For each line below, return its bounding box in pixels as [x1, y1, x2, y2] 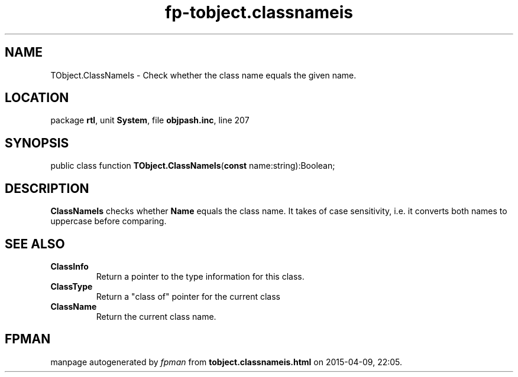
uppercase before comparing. [50, 216, 167, 227]
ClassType [50, 281, 93, 291]
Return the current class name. [96, 311, 216, 322]
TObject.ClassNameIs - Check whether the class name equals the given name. [50, 70, 357, 80]
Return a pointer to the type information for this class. [96, 271, 305, 281]
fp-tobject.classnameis [165, 2, 353, 22]
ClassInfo [50, 261, 89, 271]
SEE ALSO [5, 236, 65, 251]
